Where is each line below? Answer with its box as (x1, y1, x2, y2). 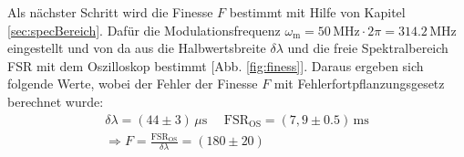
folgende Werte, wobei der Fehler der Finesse (7, 74, 258, 93)
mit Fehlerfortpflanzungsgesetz (273, 74, 445, 93)
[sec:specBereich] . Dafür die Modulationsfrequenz (7, 20, 281, 39)
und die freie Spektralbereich (287, 38, 449, 58)
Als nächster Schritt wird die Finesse (7, 3, 213, 21)
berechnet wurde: (7, 91, 104, 110)
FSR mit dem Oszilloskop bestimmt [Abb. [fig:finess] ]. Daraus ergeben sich (7, 56, 424, 75)
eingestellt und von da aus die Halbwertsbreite (7, 38, 266, 58)
